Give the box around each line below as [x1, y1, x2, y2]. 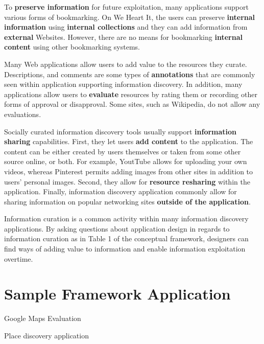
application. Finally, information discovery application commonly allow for [4, 186, 237, 197]
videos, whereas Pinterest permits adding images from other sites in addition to [4, 166, 253, 176]
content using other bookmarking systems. [4, 41, 140, 52]
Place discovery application [4, 330, 89, 340]
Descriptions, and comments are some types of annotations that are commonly [4, 68, 255, 79]
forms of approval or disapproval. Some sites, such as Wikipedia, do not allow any [4, 99, 260, 109]
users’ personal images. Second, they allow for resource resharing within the [4, 176, 250, 187]
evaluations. [4, 108, 41, 119]
